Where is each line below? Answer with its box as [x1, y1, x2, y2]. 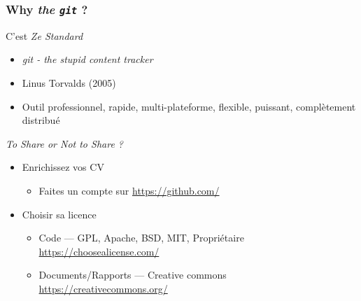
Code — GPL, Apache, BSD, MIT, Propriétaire [38, 230, 244, 245]
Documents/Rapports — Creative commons [38, 267, 227, 282]
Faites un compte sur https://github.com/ [38, 183, 220, 197]
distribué [22, 113, 60, 127]
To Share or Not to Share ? [6, 136, 124, 150]
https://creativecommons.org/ [38, 281, 168, 295]
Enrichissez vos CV [22, 160, 104, 174]
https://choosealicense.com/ [38, 244, 160, 258]
